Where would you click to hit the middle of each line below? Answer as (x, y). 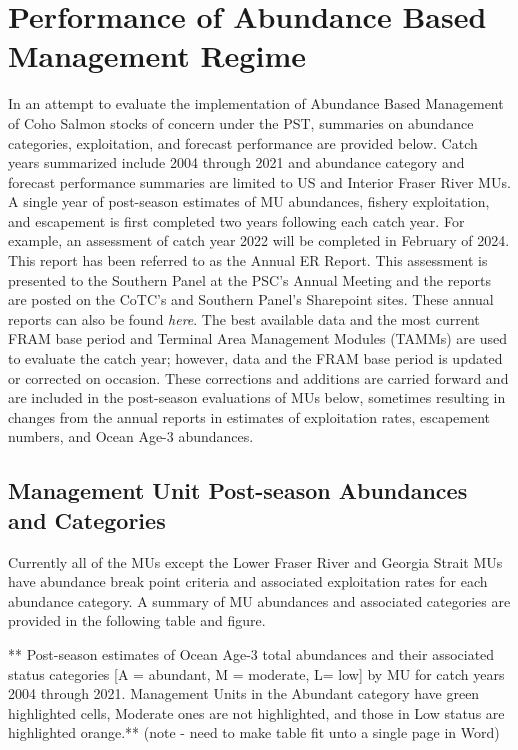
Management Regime (157, 55)
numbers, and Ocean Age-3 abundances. (131, 436)
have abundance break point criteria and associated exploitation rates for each (248, 581)
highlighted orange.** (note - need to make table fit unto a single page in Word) (254, 732)
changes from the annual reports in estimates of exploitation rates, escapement (249, 416)
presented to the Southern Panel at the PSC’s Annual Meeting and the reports (250, 279)
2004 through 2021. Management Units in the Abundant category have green (244, 693)
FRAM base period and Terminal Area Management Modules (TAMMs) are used (258, 338)
